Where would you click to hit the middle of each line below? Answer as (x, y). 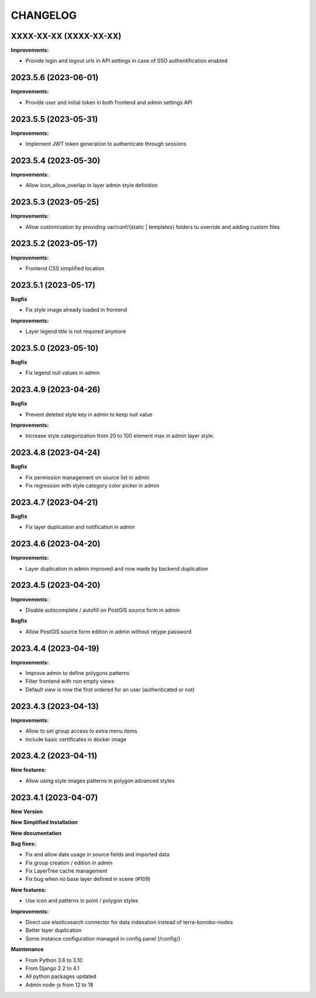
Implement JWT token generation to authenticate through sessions (106, 144)
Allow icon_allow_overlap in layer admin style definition (92, 185)
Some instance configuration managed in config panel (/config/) (103, 938)
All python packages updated (61, 976)
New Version (27, 811)
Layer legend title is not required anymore (76, 332)
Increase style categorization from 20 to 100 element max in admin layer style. (120, 436)
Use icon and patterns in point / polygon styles (82, 901)
